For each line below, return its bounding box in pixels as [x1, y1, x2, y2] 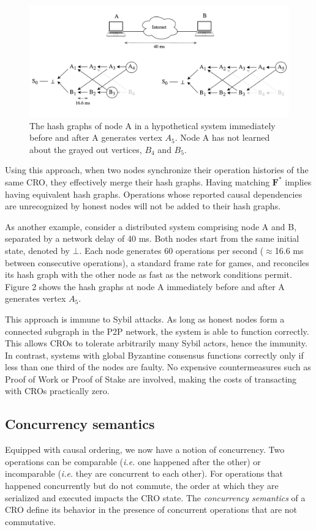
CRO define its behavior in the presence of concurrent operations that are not [5, 503, 298, 516]
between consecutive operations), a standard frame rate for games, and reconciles [5, 256, 309, 269]
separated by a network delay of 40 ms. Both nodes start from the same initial [5, 232, 299, 245]
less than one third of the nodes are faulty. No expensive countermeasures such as [5, 360, 311, 373]
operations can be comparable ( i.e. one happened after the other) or [5, 455, 261, 468]
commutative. [5, 515, 56, 528]
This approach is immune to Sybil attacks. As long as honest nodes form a [5, 312, 285, 325]
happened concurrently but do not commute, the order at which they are [5, 479, 279, 492]
